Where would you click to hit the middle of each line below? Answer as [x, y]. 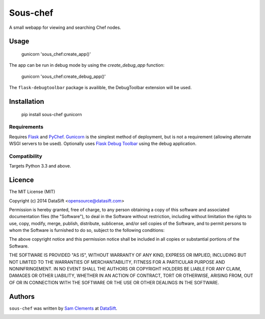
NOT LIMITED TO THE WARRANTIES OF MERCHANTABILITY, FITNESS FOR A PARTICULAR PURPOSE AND [117, 262]
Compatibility [26, 156]
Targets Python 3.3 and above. [40, 166]
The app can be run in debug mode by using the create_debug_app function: [87, 65]
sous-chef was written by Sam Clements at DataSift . [63, 308]
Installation [26, 101]
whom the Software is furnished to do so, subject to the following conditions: [87, 230]
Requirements [26, 127]
